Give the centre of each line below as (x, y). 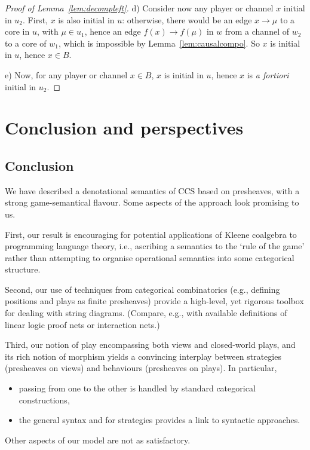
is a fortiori (268, 74)
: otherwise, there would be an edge (187, 19)
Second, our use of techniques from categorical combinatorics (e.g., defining (142, 289)
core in (17, 31)
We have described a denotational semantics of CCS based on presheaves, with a (152, 190)
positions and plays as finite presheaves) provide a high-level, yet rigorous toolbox (154, 301)
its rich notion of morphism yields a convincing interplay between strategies (143, 356)
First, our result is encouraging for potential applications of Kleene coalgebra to (151, 234)
